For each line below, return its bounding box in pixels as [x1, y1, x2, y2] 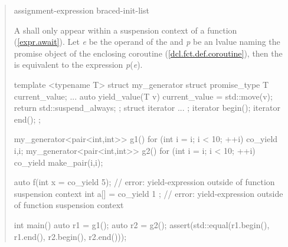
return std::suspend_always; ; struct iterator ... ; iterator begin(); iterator [14, 101, 280, 114]
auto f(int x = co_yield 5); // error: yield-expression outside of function [14, 176, 275, 188]
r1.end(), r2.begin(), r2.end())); [14, 230, 127, 242]
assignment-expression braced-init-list [14, 4, 149, 16]
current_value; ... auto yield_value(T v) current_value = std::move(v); [14, 90, 273, 102]
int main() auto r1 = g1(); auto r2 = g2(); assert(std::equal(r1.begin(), [14, 218, 270, 230]
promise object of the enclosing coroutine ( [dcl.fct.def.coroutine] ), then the [14, 47, 283, 59]
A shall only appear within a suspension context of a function [14, 24, 237, 36]
